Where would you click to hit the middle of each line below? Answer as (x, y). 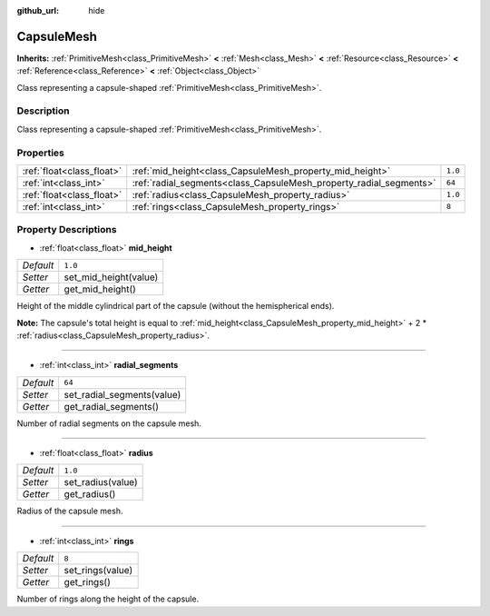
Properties (41, 153)
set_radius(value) (101, 482)
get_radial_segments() (111, 406)
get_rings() (87, 582)
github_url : (38, 10)
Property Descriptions (67, 230)
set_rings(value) (98, 571)
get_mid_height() (100, 289)
